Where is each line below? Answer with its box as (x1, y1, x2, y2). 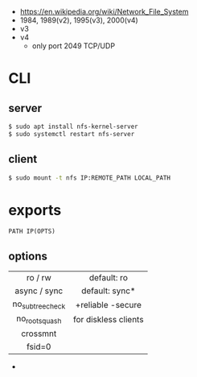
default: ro (88, 272, 129, 284)
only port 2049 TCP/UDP (31, 41, 115, 51)
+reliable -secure (75, 299, 142, 310)
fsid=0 (27, 341, 51, 352)
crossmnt (21, 328, 57, 339)
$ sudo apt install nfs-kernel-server (8, 122, 138, 130)
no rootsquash (15, 313, 62, 325)
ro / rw (27, 272, 51, 284)
